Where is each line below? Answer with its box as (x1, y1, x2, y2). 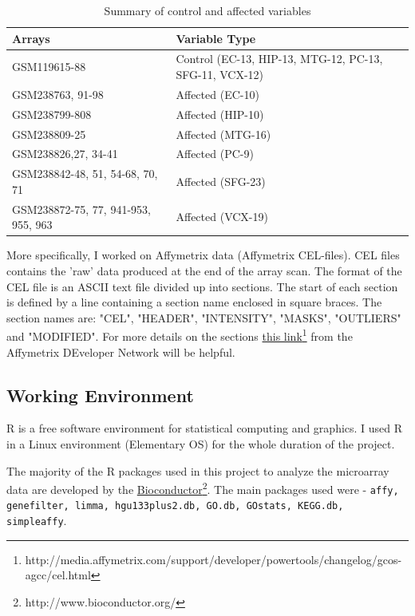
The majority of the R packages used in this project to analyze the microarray (6, 462, 389, 479)
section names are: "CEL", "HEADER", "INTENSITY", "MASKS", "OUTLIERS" (6, 309, 401, 326)
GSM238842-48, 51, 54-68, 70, (12, 165, 158, 182)
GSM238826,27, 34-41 (12, 145, 118, 162)
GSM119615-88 (12, 58, 86, 75)
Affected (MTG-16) (176, 125, 271, 142)
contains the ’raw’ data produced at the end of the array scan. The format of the (6, 262, 402, 278)
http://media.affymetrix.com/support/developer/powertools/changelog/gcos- (25, 551, 402, 567)
